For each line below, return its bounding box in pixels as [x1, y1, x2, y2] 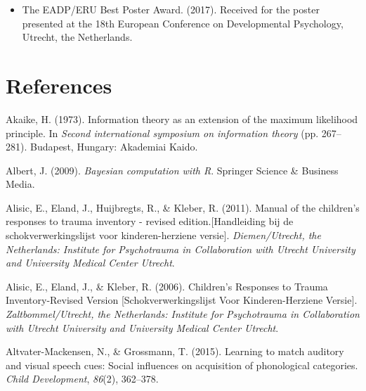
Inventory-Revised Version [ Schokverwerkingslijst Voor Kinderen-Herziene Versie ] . [6, 293, 358, 307]
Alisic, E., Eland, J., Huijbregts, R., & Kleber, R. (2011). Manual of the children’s [6, 200, 360, 214]
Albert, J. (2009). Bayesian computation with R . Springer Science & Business [6, 162, 339, 177]
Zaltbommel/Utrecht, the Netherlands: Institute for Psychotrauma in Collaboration [6, 307, 360, 321]
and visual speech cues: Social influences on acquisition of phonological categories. [6, 357, 358, 372]
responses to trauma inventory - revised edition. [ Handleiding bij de [6, 214, 294, 229]
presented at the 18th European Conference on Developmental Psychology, [22, 15, 344, 30]
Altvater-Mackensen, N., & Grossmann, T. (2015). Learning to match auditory [6, 344, 344, 359]
